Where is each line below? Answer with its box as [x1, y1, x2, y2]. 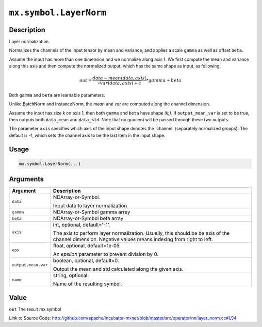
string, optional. [53, 272, 89, 279]
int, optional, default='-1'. [53, 221, 110, 228]
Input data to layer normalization [53, 202, 127, 209]
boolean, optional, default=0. [53, 257, 119, 264]
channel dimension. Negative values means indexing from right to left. [53, 236, 213, 243]
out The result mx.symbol [9, 306, 62, 312]
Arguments [9, 175, 44, 183]
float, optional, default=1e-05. [53, 243, 121, 249]
